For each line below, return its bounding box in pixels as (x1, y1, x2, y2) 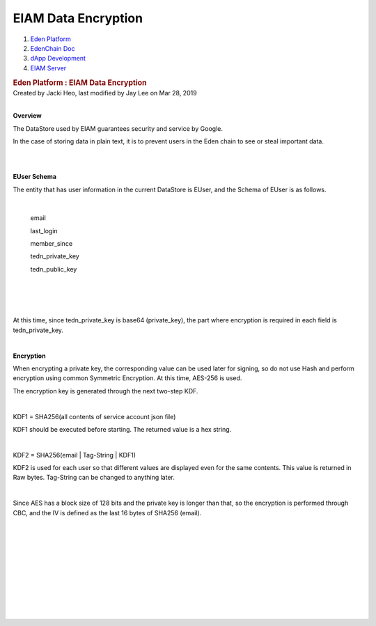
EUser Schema (13, 173, 57, 181)
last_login (30, 226, 58, 235)
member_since (30, 240, 73, 248)
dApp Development (30, 54, 86, 63)
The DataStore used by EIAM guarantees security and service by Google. (13, 124, 223, 132)
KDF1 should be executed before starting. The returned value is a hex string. (13, 425, 232, 433)
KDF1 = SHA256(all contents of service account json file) (13, 412, 176, 421)
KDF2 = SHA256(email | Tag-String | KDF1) (13, 451, 136, 459)
